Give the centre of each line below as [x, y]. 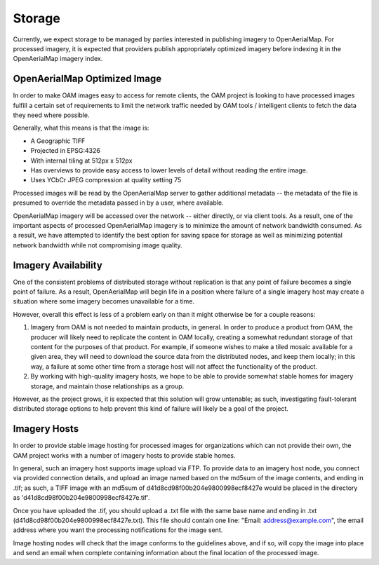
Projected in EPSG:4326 [66, 151]
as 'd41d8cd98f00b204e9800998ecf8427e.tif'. [81, 498]
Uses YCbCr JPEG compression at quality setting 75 [106, 180]
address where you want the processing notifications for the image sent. [118, 530]
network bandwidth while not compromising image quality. [98, 245]
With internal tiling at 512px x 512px [81, 161]
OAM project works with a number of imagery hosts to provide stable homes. [124, 455]
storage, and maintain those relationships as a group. [107, 386]
